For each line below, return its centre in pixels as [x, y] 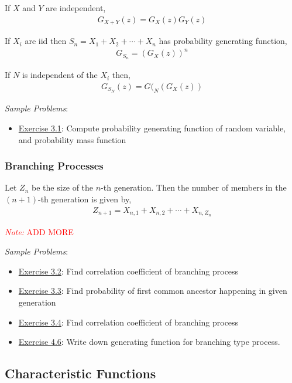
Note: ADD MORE [39, 231]
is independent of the [60, 75]
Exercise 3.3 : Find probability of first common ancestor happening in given [153, 291]
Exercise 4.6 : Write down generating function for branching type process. [149, 342]
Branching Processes [54, 166]
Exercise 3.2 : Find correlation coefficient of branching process [128, 271]
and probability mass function [72, 139]
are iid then [46, 41]
